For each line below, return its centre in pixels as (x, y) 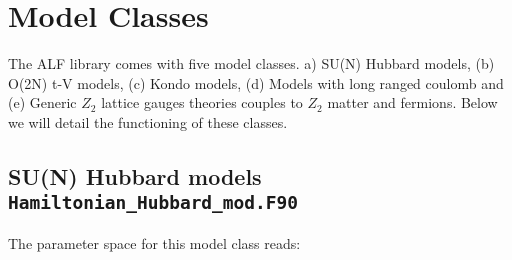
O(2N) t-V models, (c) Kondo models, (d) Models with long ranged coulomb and (256, 82)
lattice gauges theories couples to (202, 102)
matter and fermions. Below (412, 102)
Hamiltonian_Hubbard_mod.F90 (153, 203)
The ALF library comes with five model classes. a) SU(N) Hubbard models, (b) (251, 63)
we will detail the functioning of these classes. (148, 121)
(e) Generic (42, 102)
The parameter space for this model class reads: (154, 242)
